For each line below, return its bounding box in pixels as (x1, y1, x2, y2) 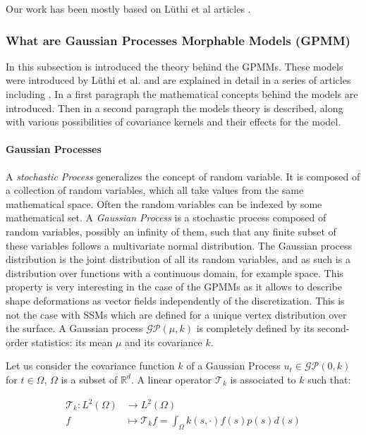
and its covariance (125, 334, 202, 349)
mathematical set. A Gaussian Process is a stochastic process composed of (6, 210, 327, 225)
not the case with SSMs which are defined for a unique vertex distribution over (6, 307, 347, 321)
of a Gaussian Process (186, 358, 281, 373)
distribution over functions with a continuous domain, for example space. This (6, 265, 343, 280)
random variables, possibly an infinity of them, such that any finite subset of (6, 223, 336, 238)
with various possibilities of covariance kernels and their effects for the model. (6, 114, 341, 129)
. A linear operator (130, 372, 212, 386)
